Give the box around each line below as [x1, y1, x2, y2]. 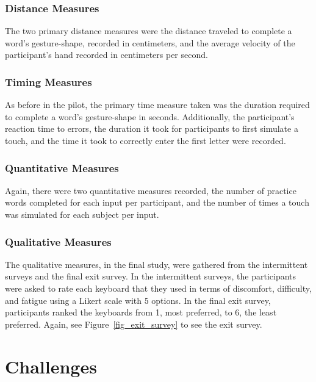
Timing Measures [5, 74, 92, 89]
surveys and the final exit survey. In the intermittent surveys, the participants [5, 270, 296, 283]
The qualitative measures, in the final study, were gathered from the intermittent [5, 258, 308, 270]
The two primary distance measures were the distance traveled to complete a [5, 24, 292, 37]
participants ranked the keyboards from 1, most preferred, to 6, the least [5, 306, 277, 319]
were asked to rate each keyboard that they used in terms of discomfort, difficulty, [5, 282, 312, 294]
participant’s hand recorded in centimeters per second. [5, 48, 208, 61]
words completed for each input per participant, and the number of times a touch [5, 196, 309, 209]
